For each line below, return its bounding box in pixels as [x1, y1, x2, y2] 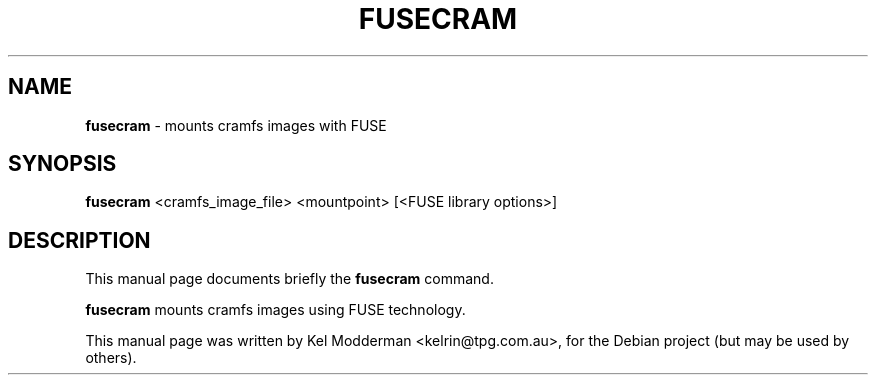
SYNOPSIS [8, 151, 117, 177]
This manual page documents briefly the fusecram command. [85, 270, 494, 288]
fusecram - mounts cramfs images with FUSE [85, 116, 387, 134]
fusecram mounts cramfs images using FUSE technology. [85, 301, 466, 319]
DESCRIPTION [8, 227, 151, 253]
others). [85, 349, 137, 367]
